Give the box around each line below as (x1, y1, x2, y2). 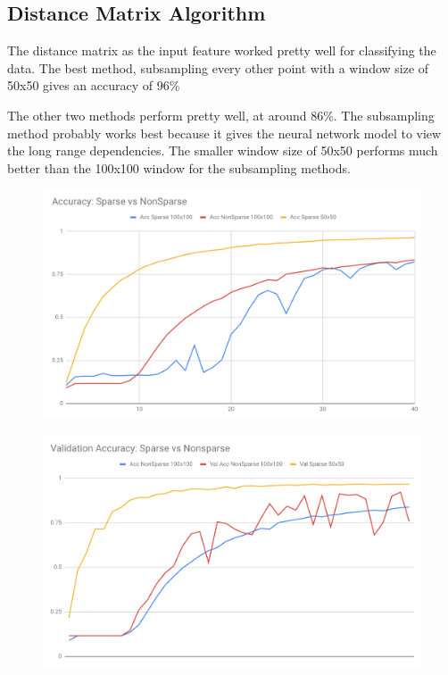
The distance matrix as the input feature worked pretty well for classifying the (7, 41, 436, 60)
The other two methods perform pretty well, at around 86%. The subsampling (7, 105, 435, 124)
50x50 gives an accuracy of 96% (7, 76, 180, 95)
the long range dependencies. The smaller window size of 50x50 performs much (7, 141, 438, 160)
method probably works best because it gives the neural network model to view (7, 123, 442, 142)
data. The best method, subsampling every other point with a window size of (7, 58, 429, 77)
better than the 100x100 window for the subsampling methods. (7, 158, 351, 177)
